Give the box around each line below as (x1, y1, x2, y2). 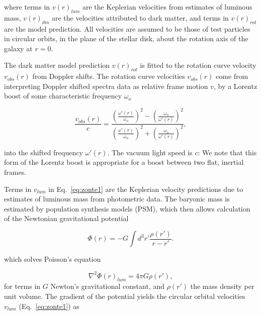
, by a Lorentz (213, 80, 257, 91)
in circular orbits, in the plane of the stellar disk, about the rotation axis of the (4, 33, 248, 44)
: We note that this (198, 147, 257, 157)
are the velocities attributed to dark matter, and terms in (52, 12, 229, 23)
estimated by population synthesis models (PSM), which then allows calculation (4, 203, 250, 214)
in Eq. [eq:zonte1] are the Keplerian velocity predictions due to (48, 183, 243, 194)
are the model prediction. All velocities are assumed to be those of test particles (4, 23, 250, 34)
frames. (4, 167, 27, 177)
